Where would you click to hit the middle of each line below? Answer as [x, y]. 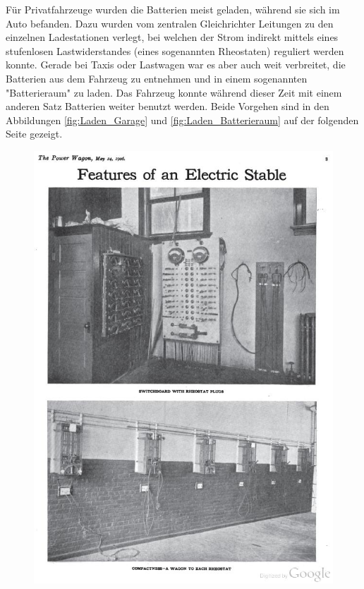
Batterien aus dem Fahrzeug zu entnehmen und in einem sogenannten [157, 78]
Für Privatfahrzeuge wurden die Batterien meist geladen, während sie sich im [173, 9]
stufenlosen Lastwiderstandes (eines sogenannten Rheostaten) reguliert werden [175, 50]
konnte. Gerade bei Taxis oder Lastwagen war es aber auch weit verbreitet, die [176, 65]
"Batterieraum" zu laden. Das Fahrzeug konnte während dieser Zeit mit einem [174, 92]
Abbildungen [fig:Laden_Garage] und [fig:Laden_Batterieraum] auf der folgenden [182, 120]
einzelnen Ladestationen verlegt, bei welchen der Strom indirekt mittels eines [172, 37]
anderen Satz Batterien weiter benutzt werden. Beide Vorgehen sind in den [168, 106]
